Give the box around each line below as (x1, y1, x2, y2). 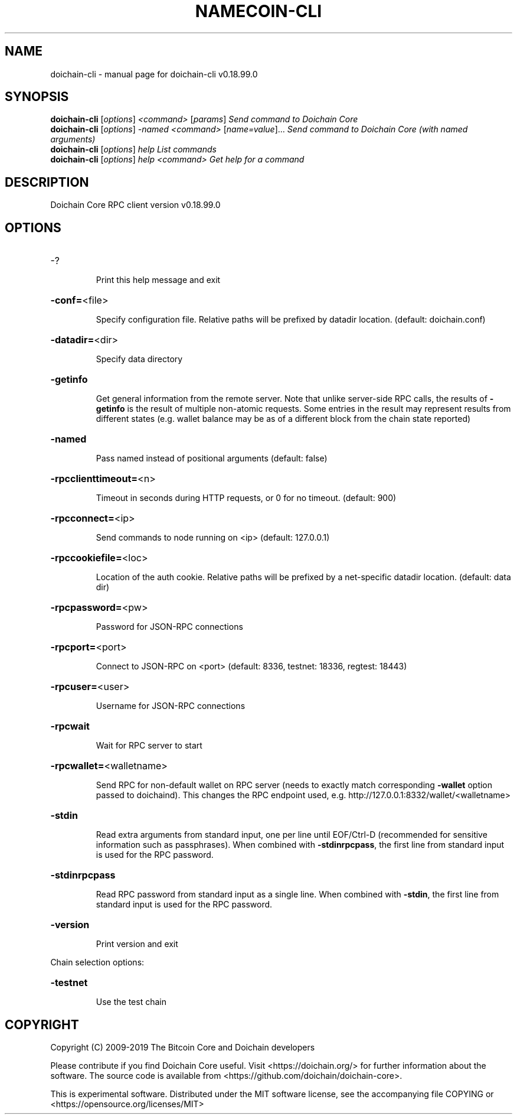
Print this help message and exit (96, 275, 221, 285)
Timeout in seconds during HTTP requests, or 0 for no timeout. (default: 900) (96, 493, 397, 503)
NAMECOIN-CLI (195, 1, 322, 21)
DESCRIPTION (5, 174, 89, 190)
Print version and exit (96, 939, 178, 949)
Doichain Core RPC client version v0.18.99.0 (50, 200, 221, 210)
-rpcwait (50, 720, 90, 733)
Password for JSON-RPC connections (96, 622, 243, 632)
